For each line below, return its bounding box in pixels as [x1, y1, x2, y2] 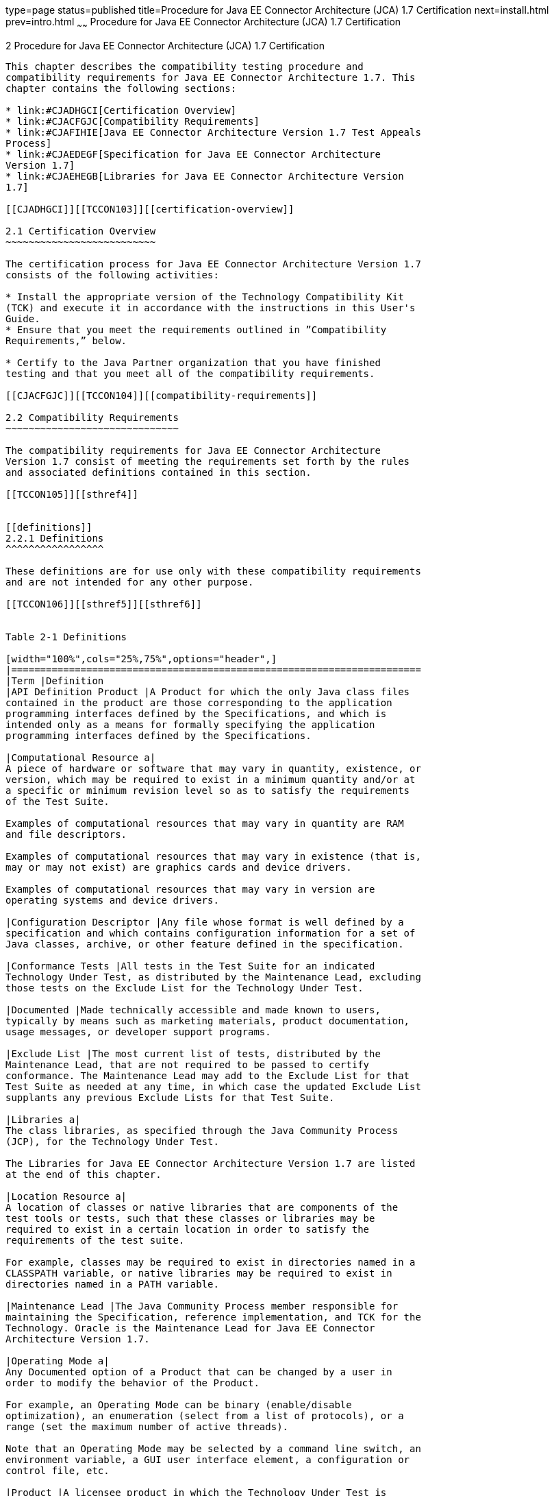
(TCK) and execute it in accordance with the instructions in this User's [5, 302, 416, 313]
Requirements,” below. [5, 335, 127, 346]
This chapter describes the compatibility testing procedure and [5, 60, 364, 72]
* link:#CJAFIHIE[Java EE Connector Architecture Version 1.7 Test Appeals [5, 126, 421, 138]
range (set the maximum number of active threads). [5, 1421, 289, 1432]
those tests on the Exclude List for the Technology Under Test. [5, 982, 364, 993]
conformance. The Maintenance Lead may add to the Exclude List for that [5, 1070, 410, 1081]
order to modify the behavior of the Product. [5, 1377, 260, 1388]
